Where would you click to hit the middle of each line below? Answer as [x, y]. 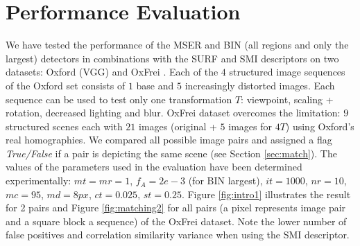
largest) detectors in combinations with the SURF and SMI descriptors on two [172, 58]
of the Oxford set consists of [66, 85]
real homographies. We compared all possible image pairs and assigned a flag [169, 140]
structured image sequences [287, 72]
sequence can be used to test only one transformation [119, 99]
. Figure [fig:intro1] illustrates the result [266, 194]
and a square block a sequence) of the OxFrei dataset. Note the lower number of [176, 221]
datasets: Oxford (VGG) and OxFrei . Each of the [112, 72]
